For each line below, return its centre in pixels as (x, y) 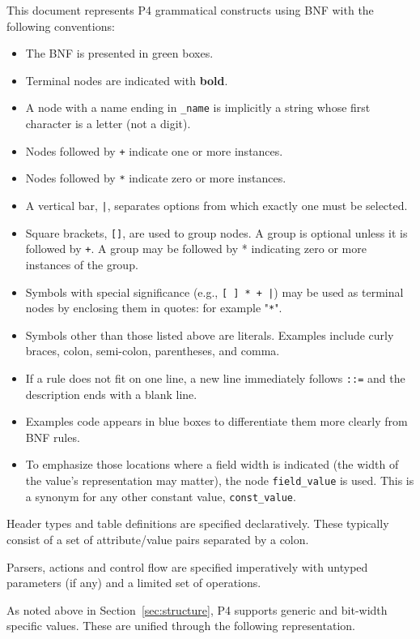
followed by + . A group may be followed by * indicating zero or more (196, 249)
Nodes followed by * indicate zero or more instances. (156, 178)
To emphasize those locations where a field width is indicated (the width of (212, 464)
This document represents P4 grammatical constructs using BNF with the (190, 10)
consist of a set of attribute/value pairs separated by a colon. (158, 539)
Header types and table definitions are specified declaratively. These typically (198, 523)
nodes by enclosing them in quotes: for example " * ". (154, 308)
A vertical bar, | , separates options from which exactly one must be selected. (216, 205)
